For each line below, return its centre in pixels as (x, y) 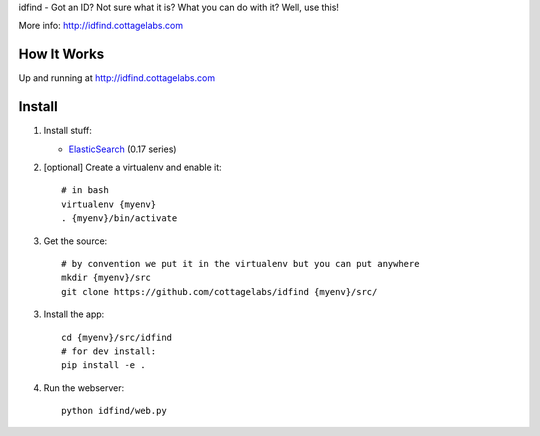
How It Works (61, 54)
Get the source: (75, 241)
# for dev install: (109, 351)
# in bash (85, 190)
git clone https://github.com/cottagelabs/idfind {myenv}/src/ (219, 291)
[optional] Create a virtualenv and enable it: (132, 167)
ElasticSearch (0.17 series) (122, 149)
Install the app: (74, 314)
